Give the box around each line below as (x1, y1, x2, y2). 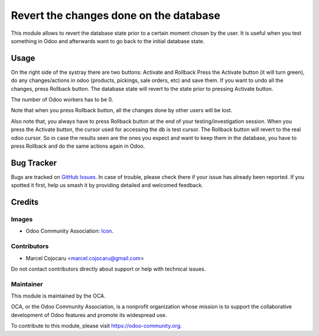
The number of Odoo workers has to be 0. (11, 96, 113, 103)
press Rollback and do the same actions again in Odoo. (11, 142, 145, 149)
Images (11, 216, 33, 224)
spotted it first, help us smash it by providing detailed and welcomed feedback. (11, 182, 203, 189)
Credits (11, 197, 39, 207)
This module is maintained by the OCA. (11, 292, 106, 299)
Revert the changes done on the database (11, 9, 221, 22)
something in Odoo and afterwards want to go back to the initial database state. (11, 37, 205, 44)
